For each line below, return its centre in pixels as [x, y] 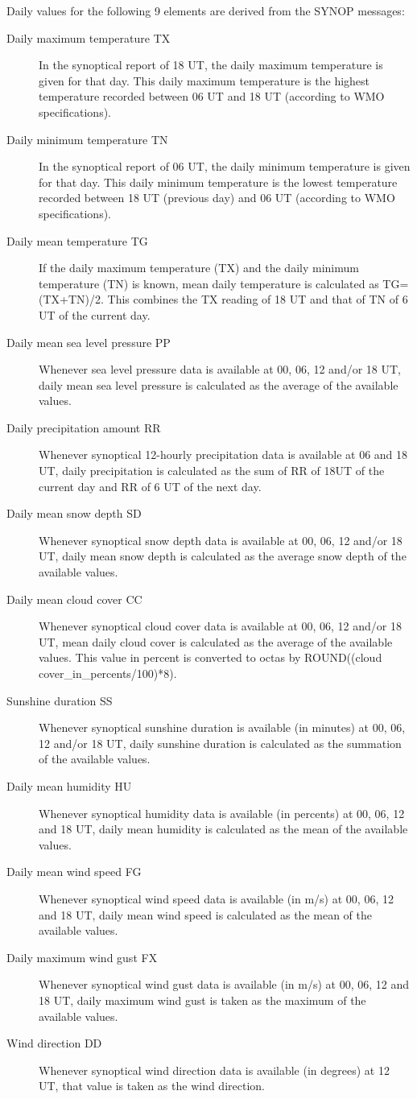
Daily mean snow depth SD [74, 513]
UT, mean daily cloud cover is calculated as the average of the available [216, 641]
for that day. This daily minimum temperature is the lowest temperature [218, 182]
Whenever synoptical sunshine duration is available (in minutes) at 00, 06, [222, 727]
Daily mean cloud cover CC [74, 599]
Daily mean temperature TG [77, 240]
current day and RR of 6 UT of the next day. [150, 486]
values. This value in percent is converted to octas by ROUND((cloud [211, 657]
